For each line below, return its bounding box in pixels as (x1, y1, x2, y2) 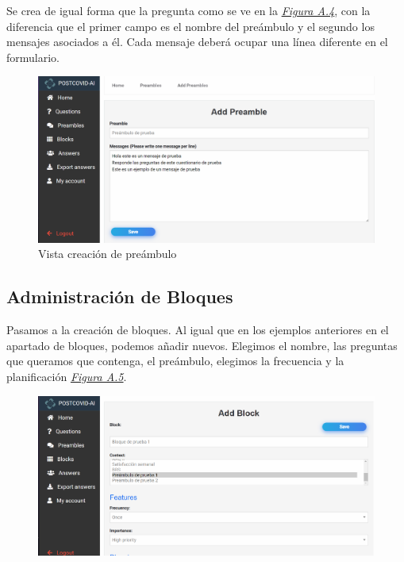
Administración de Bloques (6, 284, 233, 309)
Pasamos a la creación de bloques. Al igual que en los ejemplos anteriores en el (6, 321, 389, 338)
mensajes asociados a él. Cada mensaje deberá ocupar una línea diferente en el (6, 33, 388, 50)
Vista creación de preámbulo (38, 245, 177, 262)
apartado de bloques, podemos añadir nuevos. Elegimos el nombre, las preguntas (6, 337, 398, 353)
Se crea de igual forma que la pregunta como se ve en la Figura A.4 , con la (6, 2, 371, 18)
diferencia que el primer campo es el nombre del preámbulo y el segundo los (6, 17, 375, 34)
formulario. (6, 48, 60, 65)
